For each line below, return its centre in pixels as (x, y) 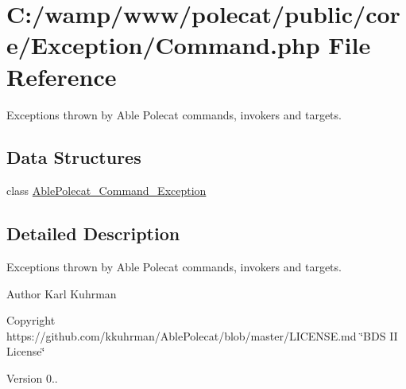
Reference (62, 76)
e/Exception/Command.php (163, 45)
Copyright (31, 320)
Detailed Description (93, 233)
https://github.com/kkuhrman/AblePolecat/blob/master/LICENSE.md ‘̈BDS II (202, 335)
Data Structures (74, 157)
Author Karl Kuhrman (62, 293)
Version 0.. (32, 378)
